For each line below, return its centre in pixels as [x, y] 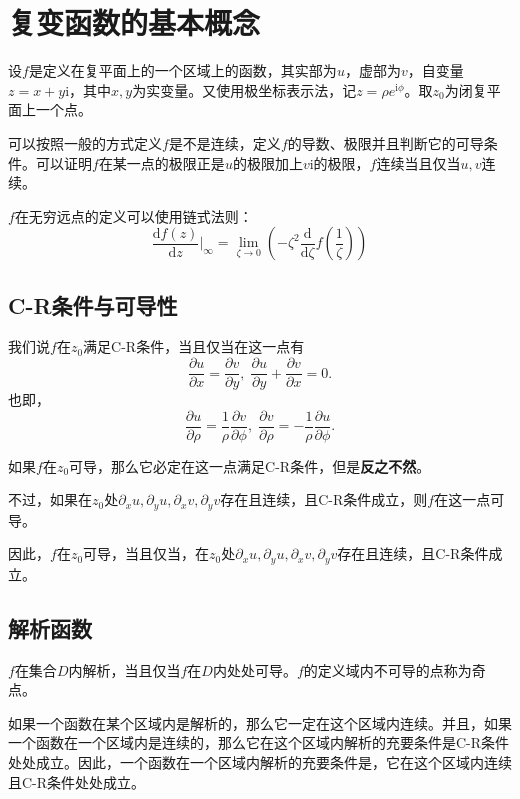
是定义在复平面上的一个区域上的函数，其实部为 [182, 70]
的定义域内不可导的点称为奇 [394, 669]
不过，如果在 [50, 499]
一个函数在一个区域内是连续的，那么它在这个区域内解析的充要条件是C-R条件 [259, 742]
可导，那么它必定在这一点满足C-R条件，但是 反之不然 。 [250, 465]
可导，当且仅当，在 [146, 553]
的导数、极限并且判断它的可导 [385, 142]
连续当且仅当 [418, 162]
